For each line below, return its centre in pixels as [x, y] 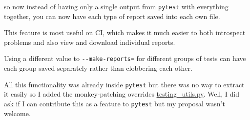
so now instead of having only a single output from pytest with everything [116, 6]
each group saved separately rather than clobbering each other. [98, 68]
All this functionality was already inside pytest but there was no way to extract [124, 84]
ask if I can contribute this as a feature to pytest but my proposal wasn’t [115, 103]
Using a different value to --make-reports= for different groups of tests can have [125, 58]
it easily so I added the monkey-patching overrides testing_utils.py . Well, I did [122, 94]
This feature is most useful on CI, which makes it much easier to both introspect [125, 32]
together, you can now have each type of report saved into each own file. [112, 16]
